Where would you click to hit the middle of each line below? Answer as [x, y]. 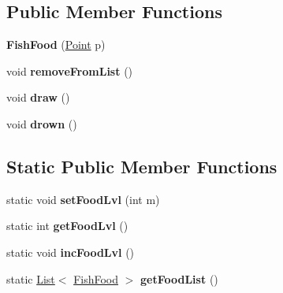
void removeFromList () [70, 70]
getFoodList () [179, 278]
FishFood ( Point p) [56, 45]
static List [31, 278]
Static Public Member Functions [142, 166]
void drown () [42, 123]
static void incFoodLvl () [71, 252]
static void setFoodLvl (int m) [83, 199]
